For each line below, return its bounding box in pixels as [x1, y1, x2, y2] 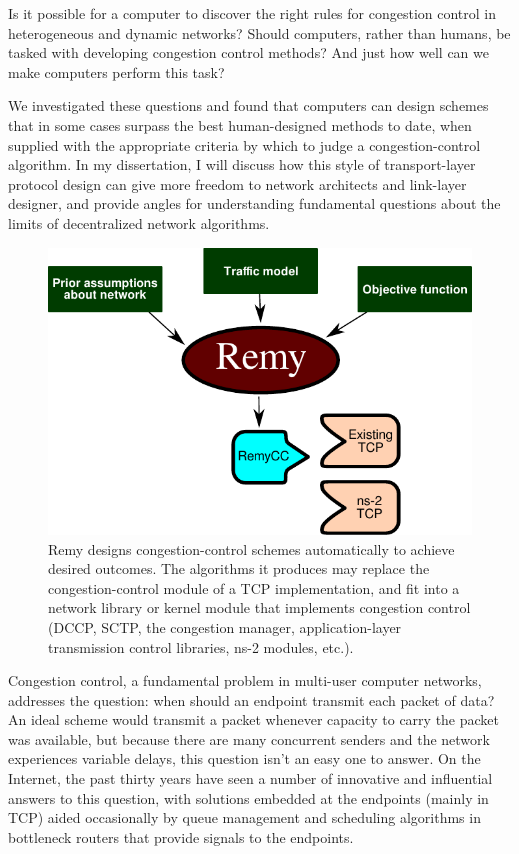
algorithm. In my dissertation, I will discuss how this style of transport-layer [8, 154, 476, 175]
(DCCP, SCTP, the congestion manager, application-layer [48, 616, 402, 637]
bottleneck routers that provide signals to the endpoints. [8, 826, 354, 847]
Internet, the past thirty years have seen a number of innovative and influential [8, 768, 493, 789]
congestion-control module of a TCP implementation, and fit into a [48, 577, 460, 598]
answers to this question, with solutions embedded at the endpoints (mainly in [8, 787, 489, 808]
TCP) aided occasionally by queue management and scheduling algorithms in [8, 807, 481, 828]
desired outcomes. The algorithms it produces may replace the [48, 558, 430, 579]
